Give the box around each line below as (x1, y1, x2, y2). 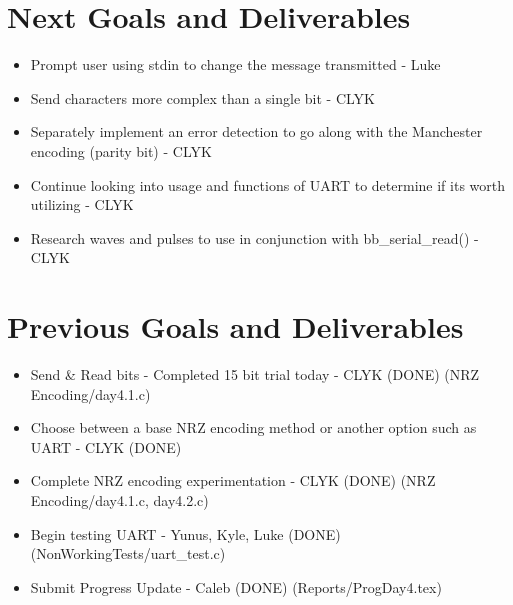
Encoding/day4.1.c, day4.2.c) (30, 489, 209, 510)
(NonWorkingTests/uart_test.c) (30, 543, 226, 564)
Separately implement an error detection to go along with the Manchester (30, 121, 483, 142)
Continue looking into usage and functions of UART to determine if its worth (30, 174, 505, 195)
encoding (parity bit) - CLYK (30, 140, 212, 161)
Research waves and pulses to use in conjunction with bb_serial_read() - (30, 227, 479, 248)
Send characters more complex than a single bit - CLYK (30, 87, 376, 108)
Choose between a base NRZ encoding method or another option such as (30, 417, 477, 438)
